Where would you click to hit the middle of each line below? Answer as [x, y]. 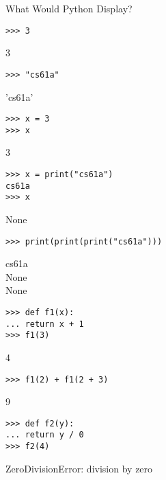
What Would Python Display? [69, 8]
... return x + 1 [45, 324]
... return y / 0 [45, 435]
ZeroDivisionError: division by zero [79, 468]
